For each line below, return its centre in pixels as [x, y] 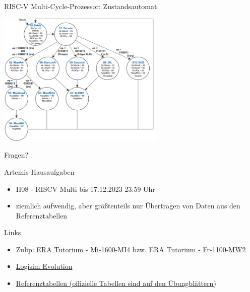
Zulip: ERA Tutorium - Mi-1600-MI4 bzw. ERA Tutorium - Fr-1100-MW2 [131, 249]
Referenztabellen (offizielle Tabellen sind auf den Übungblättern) [116, 283]
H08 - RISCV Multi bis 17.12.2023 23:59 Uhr [85, 189]
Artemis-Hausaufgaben [39, 171]
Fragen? [16, 155]
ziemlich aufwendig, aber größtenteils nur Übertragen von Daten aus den [128, 206]
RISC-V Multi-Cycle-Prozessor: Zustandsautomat [81, 6]
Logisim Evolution [44, 266]
